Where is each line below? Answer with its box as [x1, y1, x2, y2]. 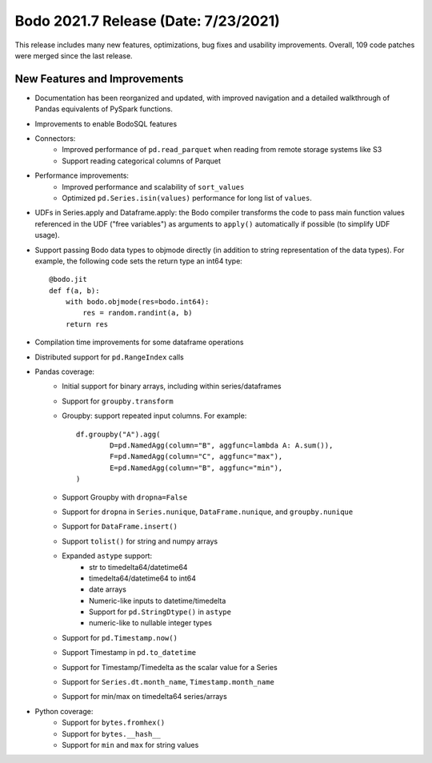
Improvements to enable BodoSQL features [34, 118, 178, 128]
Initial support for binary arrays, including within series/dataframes [62, 381, 282, 392]
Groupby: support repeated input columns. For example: [62, 411, 247, 420]
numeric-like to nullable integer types [89, 618, 212, 628]
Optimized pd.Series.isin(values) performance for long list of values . [62, 193, 312, 203]
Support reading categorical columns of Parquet [62, 156, 222, 166]
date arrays [89, 584, 127, 594]
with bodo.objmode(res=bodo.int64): [65, 297, 210, 307]
